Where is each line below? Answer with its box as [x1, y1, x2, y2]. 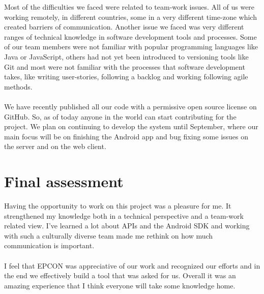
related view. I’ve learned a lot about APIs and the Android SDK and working [4, 220, 250, 231]
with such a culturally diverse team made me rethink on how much [4, 230, 213, 241]
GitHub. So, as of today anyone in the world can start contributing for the [4, 111, 237, 122]
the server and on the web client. [4, 141, 106, 152]
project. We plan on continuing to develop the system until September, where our [4, 121, 258, 132]
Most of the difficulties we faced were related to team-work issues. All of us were [4, 2, 255, 12]
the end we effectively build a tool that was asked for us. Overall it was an [4, 270, 236, 281]
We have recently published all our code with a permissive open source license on [4, 101, 257, 111]
